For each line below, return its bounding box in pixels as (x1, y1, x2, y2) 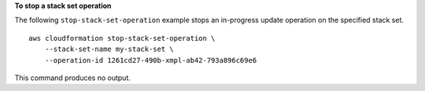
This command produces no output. (14, 73, 131, 82)
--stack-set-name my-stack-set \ (44, 45, 175, 54)
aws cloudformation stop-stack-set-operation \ (28, 34, 216, 42)
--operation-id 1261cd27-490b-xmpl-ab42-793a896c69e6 (44, 56, 257, 64)
